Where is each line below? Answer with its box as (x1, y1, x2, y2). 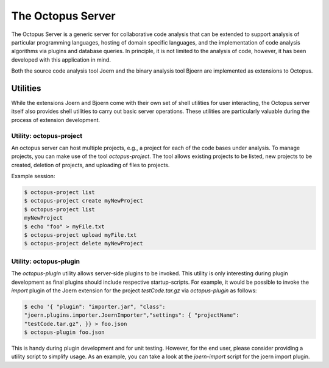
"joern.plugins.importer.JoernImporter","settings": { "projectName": (24, 312, 240, 319)
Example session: (11, 173, 55, 180)
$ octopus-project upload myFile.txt (24, 232, 137, 239)
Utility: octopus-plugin (11, 257, 80, 265)
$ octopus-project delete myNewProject (24, 240, 143, 247)
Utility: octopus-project (11, 131, 83, 140)
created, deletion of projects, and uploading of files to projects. (11, 161, 170, 168)
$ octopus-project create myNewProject (24, 197, 143, 204)
